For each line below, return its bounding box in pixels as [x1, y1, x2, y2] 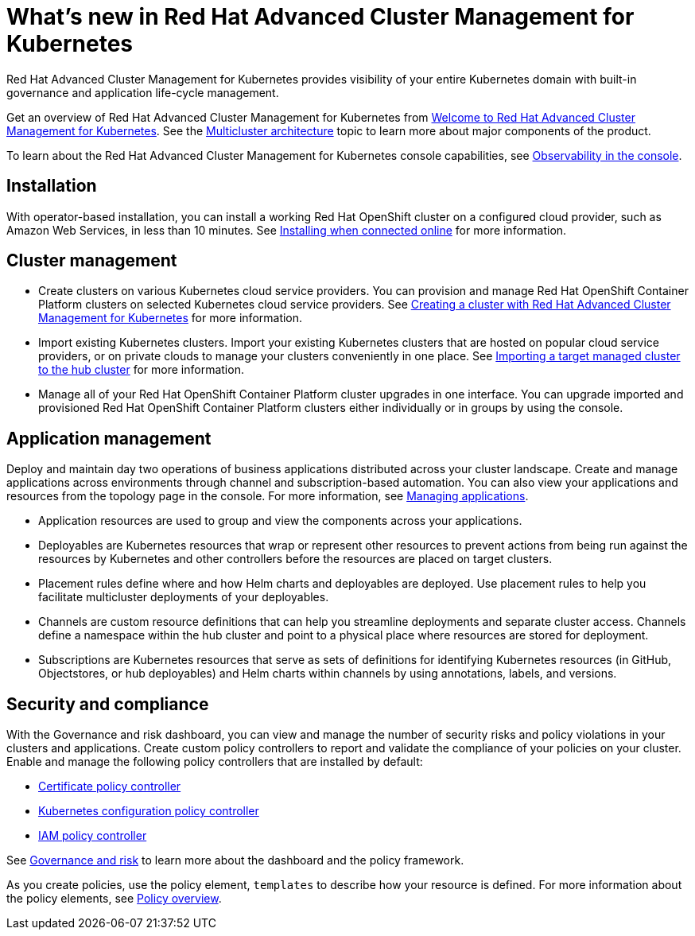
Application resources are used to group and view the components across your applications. [38, 514, 522, 528]
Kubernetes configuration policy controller [38, 804, 259, 818]
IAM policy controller [38, 829, 147, 843]
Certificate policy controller [38, 779, 181, 794]
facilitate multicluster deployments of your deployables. [38, 590, 329, 604]
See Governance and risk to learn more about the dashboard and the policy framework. [6, 853, 464, 868]
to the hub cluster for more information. [38, 363, 244, 377]
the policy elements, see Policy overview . [6, 891, 222, 906]
